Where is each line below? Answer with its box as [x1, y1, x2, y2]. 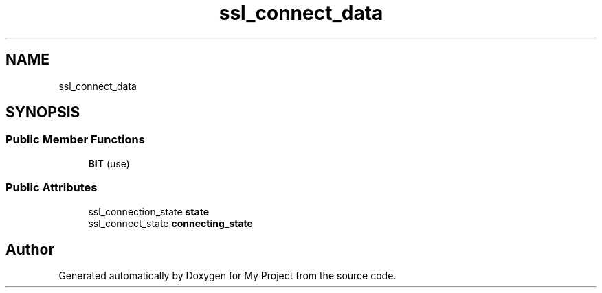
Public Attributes [5, 180, 98, 195]
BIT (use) [88, 157, 130, 169]
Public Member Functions [5, 132, 145, 147]
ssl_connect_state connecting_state [88, 217, 253, 229]
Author [5, 240, 54, 258]
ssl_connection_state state [88, 205, 210, 218]
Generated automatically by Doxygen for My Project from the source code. [58, 270, 397, 282]
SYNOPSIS [5, 104, 80, 121]
